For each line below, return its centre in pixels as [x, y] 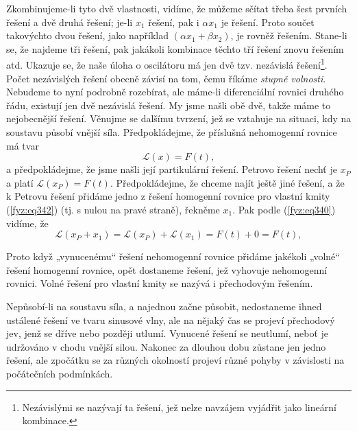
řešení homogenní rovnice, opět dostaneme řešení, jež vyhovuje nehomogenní [167, 269]
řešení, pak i [174, 22]
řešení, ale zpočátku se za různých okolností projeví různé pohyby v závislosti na [175, 360]
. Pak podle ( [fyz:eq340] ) [284, 209]
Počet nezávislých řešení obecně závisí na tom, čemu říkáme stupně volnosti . [166, 78]
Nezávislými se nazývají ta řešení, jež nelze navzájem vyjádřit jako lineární [179, 407]
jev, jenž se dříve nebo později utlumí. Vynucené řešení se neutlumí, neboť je [168, 333]
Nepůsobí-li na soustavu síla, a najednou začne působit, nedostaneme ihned [164, 306]
